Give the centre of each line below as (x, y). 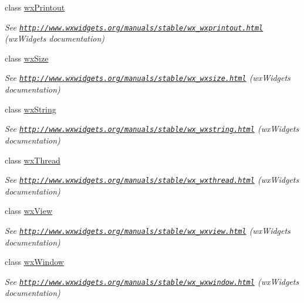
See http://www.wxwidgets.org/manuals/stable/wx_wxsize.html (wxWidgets (148, 78)
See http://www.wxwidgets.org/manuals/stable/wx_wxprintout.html (134, 27)
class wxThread (33, 160)
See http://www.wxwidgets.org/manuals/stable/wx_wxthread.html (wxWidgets (152, 180)
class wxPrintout (35, 7)
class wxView (29, 211)
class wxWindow (34, 262)
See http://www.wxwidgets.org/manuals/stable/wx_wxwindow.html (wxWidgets (152, 281)
